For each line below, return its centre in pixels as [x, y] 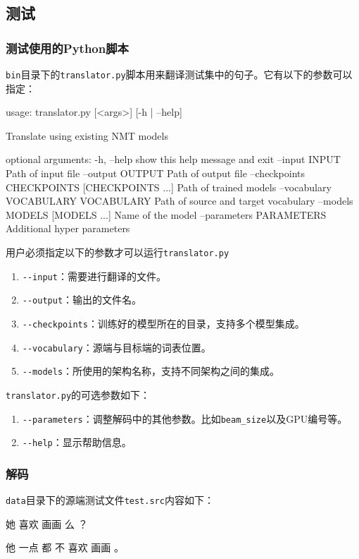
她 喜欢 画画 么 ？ [47, 523]
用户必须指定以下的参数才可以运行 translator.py [118, 252]
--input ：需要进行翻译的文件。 [94, 276]
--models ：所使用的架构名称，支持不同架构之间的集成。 [151, 371]
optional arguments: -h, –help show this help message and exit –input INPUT [173, 159]
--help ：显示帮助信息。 [77, 442]
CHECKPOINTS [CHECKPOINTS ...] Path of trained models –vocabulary [169, 187]
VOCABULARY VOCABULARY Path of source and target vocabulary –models [179, 201]
